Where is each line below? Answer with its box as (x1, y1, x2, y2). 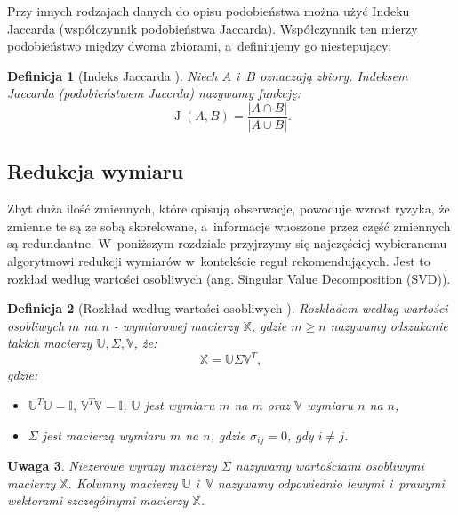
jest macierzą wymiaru (42, 425, 165, 444)
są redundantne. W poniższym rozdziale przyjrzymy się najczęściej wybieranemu (7, 234, 447, 253)
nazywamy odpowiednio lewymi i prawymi (217, 473, 445, 492)
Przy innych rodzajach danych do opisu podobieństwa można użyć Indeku (7, 2, 410, 20)
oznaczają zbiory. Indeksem (260, 66, 408, 84)
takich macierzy (7, 334, 92, 352)
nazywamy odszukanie (330, 316, 448, 334)
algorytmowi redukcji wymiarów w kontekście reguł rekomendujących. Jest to (7, 252, 430, 270)
